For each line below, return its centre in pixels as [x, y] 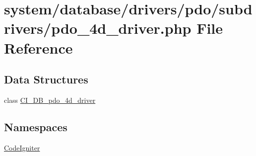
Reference [38, 47]
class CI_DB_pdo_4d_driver [50, 100]
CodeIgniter [22, 147]
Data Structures [46, 79]
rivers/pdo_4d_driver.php [98, 28]
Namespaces [36, 126]
